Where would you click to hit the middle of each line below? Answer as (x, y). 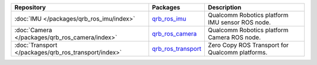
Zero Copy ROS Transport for (248, 45)
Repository (30, 7)
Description (225, 7)
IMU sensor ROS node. (239, 22)
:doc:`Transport (36, 45)
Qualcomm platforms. (237, 52)
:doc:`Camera (33, 30)
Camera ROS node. (234, 37)
